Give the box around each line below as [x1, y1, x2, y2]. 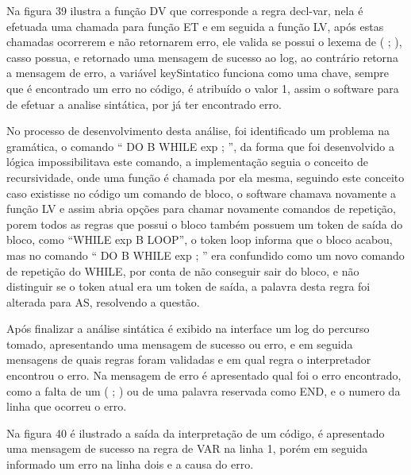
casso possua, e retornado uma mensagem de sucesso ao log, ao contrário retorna [6, 48, 398, 65]
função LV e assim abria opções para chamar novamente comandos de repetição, [6, 200, 396, 217]
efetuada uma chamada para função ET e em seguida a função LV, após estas [6, 17, 384, 34]
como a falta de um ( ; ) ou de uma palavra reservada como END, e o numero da [6, 382, 401, 399]
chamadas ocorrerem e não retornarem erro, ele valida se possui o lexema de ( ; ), [6, 33, 402, 50]
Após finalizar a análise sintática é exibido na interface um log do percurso [6, 320, 370, 337]
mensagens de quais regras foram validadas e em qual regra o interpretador [6, 351, 371, 368]
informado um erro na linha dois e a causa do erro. [6, 456, 254, 473]
